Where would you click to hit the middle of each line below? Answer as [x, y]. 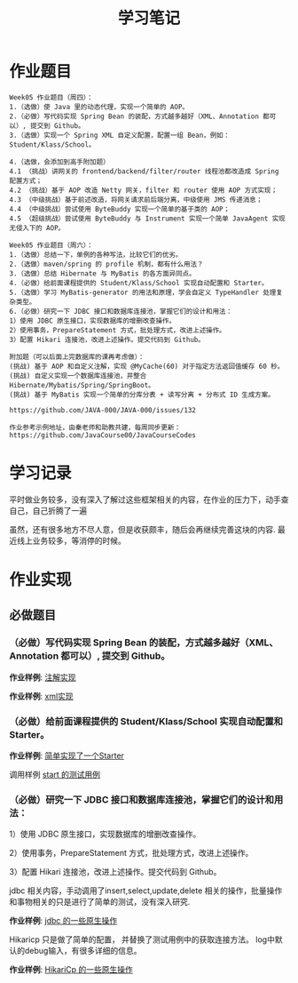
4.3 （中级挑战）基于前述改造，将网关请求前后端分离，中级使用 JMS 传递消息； [136, 200]
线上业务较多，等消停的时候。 [71, 540]
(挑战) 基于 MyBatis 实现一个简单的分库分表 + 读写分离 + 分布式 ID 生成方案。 [142, 395]
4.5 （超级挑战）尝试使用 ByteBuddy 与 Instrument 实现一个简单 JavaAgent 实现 [147, 219]
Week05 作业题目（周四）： [51, 97]
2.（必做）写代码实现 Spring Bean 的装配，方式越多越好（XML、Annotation [134, 116]
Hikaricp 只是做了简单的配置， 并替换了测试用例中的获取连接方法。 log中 [142, 939]
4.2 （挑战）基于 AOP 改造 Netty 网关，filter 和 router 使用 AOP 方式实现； [143, 190]
